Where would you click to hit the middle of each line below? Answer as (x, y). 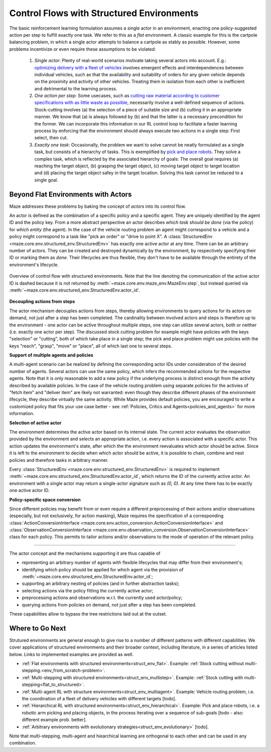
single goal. (46, 180)
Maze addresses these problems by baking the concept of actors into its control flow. (98, 206)
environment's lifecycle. (34, 265)
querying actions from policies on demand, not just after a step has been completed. (109, 604)
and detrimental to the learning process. (76, 88)
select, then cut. (51, 138)
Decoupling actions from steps (42, 302)
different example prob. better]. (54, 720)
